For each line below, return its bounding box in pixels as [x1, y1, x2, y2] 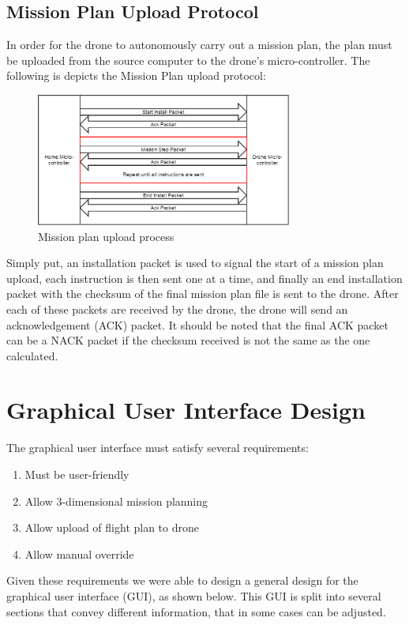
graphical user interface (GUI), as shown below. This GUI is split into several [6, 587, 381, 604]
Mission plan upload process [38, 228, 174, 244]
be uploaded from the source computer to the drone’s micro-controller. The [6, 51, 370, 68]
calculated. [6, 347, 58, 363]
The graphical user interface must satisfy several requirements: [6, 439, 309, 456]
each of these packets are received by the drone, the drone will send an [6, 300, 348, 317]
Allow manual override [24, 545, 134, 562]
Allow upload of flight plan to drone [24, 519, 199, 536]
